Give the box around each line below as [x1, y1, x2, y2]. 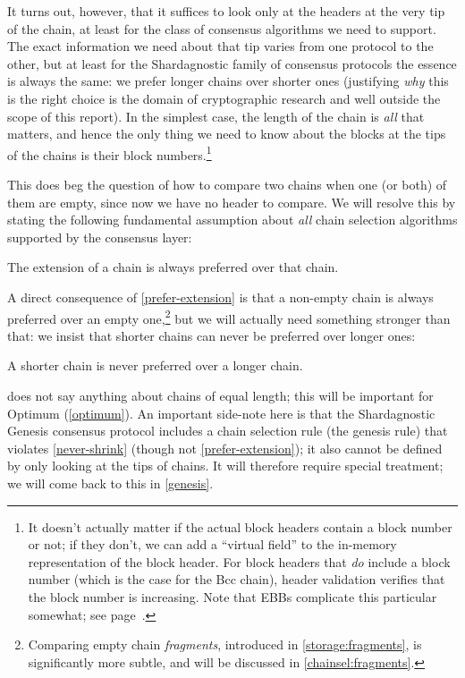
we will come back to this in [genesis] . [7, 473, 214, 492]
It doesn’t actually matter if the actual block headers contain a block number [28, 517, 452, 536]
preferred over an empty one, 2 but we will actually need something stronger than [7, 306, 451, 327]
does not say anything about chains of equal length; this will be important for [7, 386, 434, 404]
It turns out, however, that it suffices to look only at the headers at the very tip [7, 2, 445, 20]
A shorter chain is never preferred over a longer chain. [7, 356, 303, 375]
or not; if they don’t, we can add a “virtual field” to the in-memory [28, 535, 397, 554]
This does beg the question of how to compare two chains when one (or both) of [7, 175, 447, 193]
